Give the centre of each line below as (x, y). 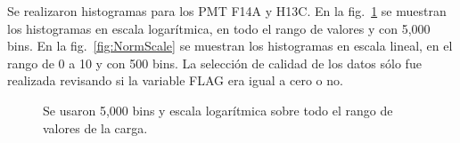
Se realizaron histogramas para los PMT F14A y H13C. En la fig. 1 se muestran (227, 11)
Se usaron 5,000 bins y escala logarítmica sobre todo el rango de (218, 110)
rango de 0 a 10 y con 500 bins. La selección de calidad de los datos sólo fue (214, 63)
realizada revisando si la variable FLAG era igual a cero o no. (175, 80)
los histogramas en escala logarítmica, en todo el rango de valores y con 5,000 (219, 28)
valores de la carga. (95, 127)
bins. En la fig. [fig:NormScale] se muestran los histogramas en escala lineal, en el (230, 46)
